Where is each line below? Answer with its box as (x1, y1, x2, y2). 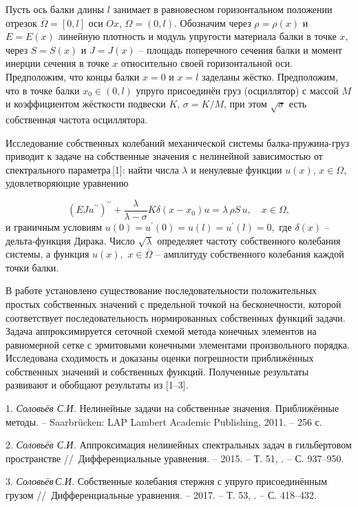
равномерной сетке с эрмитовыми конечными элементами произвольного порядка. (6, 337, 350, 351)
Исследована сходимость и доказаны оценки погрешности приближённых (6, 351, 314, 365)
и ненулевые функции (191, 162, 282, 176)
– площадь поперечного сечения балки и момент (138, 42, 342, 56)
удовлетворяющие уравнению (6, 176, 129, 190)
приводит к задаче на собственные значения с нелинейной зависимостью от (6, 149, 323, 163)
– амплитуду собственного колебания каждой (156, 247, 344, 261)
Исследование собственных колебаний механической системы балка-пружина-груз (6, 135, 350, 149)
